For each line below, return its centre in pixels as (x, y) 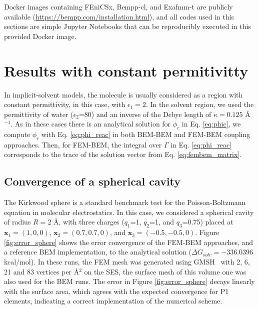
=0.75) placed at (208, 222)
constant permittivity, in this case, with (65, 104)
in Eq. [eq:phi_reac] (201, 144)
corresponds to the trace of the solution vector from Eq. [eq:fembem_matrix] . (123, 154)
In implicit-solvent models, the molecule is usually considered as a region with (123, 94)
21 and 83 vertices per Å (42, 271)
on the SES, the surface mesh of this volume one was (165, 271)
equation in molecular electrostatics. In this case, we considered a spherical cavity (129, 212)
